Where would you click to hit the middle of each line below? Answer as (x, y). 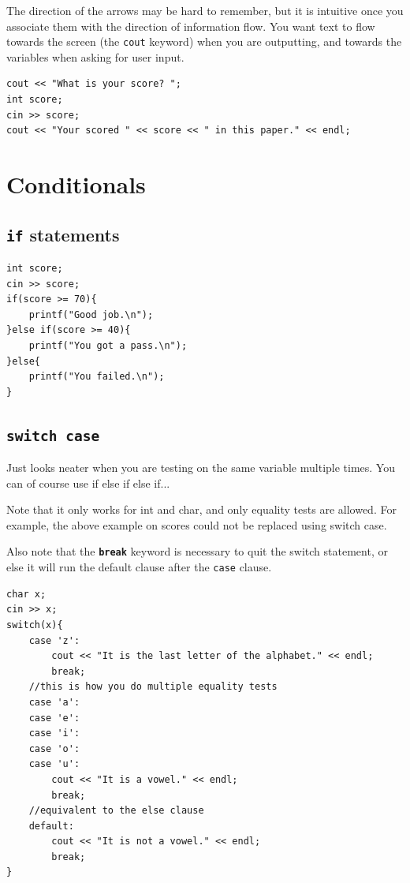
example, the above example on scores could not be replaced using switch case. (197, 524)
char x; (26, 594)
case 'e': (54, 718)
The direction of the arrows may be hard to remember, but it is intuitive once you (205, 10)
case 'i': (54, 733)
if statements (63, 234)
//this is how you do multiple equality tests (153, 687)
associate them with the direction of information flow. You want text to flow (191, 26)
